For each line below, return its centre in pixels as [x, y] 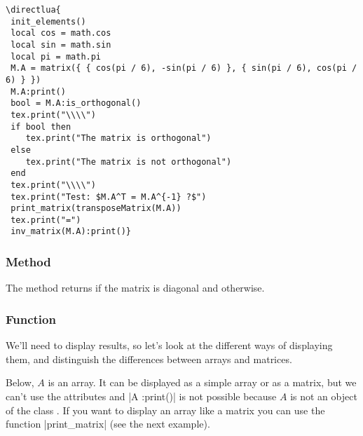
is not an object [324, 396]
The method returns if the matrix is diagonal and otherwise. [135, 288]
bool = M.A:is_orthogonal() [76, 103]
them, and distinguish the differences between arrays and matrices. [149, 359]
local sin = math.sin [61, 45]
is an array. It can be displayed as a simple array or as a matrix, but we [202, 382]
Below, [20, 382]
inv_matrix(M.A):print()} [71, 232]
